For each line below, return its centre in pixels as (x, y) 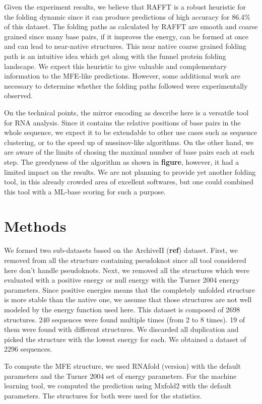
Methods (35, 226)
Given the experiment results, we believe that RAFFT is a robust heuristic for (125, 7)
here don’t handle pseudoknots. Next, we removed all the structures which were (127, 270)
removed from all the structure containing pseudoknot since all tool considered (125, 260)
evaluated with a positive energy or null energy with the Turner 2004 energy (122, 280)
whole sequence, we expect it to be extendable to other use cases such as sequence (131, 132)
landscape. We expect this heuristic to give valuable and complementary (116, 66)
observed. (18, 95)
